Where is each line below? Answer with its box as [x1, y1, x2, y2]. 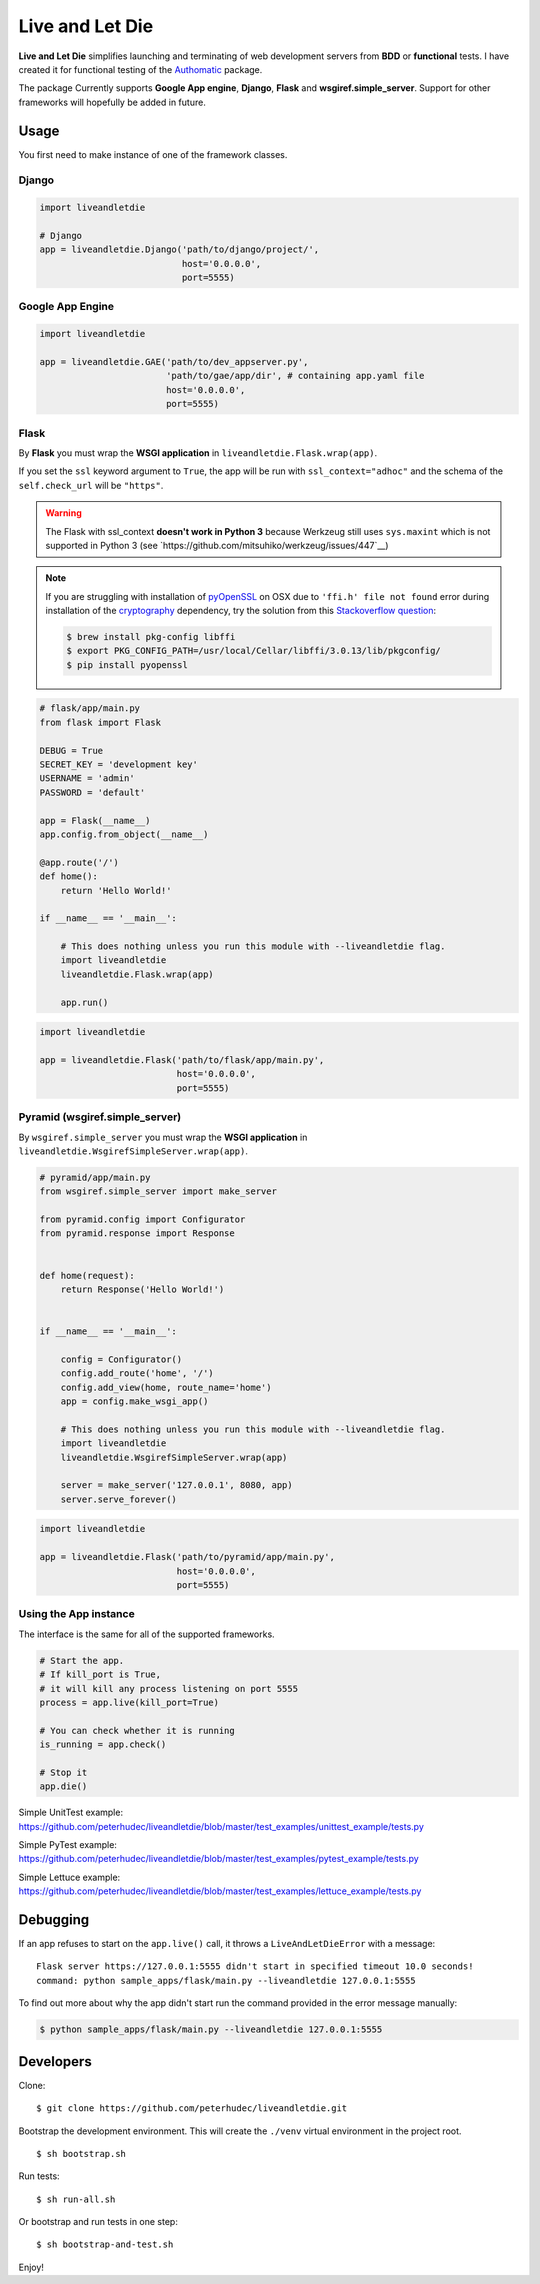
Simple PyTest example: [18, 1839, 117, 1850]
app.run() [60, 996, 109, 1008]
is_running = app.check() [39, 1739, 167, 1750]
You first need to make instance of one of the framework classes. [18, 148, 288, 160]
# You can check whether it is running [39, 1725, 235, 1736]
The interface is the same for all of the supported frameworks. [18, 1628, 275, 1640]
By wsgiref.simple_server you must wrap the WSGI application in [18, 1131, 308, 1143]
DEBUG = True [39, 745, 104, 756]
